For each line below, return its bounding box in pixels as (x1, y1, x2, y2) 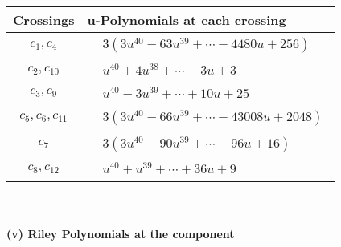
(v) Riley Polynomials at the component (6, 225, 235, 241)
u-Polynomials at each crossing (87, 10, 286, 29)
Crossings (13, 10, 75, 29)
